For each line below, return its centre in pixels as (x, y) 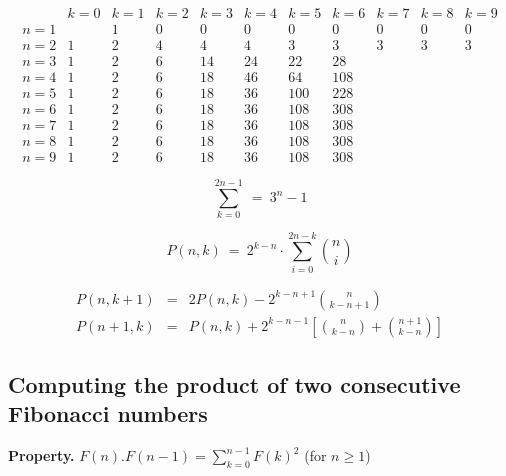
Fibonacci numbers (108, 413)
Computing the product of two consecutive (234, 384)
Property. (41, 455)
